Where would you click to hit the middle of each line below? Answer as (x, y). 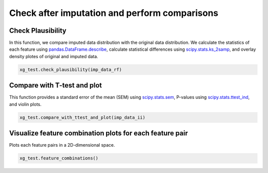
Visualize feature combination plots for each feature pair (99, 133)
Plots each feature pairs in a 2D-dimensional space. (62, 145)
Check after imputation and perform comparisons (114, 13)
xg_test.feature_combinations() (59, 158)
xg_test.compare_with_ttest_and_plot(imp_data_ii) (83, 117)
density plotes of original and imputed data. (54, 56)
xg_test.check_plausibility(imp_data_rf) (71, 69)
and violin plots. (25, 104)
